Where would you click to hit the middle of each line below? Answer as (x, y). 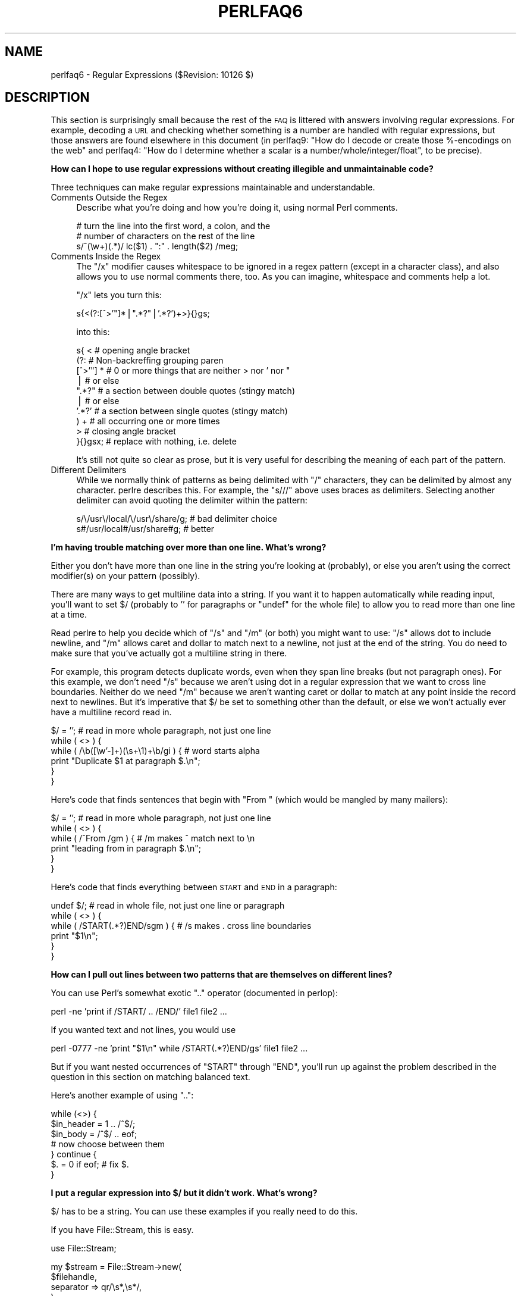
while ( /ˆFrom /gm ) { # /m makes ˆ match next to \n (153, 838)
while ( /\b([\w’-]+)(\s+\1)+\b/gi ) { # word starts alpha (155, 751)
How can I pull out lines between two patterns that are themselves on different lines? (222, 975)
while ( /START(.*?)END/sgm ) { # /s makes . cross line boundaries (181, 926)
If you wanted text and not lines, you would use (143, 1030)
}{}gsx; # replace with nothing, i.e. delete (156, 442)
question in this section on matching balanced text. (150, 1077)
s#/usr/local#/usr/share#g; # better (145, 529)
